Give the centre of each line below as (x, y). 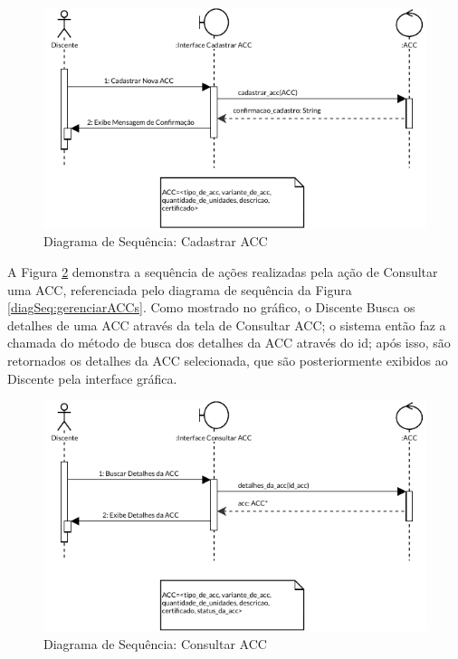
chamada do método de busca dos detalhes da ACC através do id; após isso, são (229, 343)
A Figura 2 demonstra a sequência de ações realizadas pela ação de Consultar (223, 271)
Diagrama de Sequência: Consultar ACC (155, 643)
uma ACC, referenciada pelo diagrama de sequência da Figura (180, 289)
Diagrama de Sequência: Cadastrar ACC (156, 241)
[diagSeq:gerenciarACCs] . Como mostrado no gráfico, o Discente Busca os (211, 307)
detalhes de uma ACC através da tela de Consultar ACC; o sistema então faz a (227, 325)
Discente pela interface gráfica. (92, 378)
